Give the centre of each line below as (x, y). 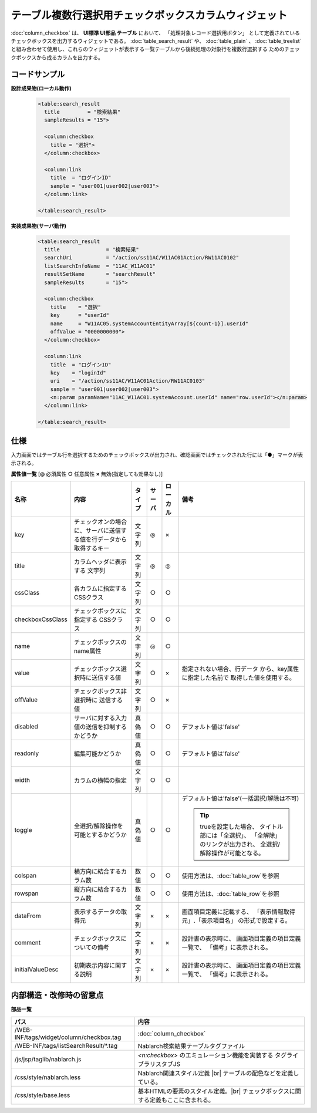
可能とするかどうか (100, 835)
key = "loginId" (78, 372)
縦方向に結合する (97, 889)
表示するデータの (97, 912)
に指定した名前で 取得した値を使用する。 (239, 677)
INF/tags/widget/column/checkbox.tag (68, 1037)
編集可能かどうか (97, 753)
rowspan (26, 893)
